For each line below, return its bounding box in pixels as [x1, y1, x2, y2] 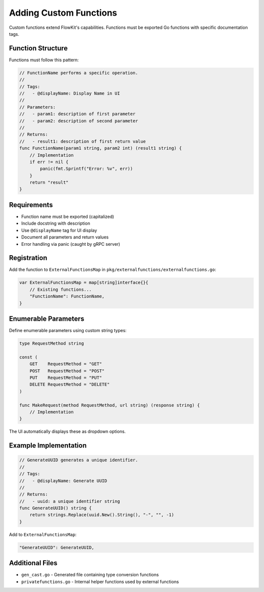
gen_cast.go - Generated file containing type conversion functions [21, 572, 159, 578]
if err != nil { [29, 159, 68, 165]
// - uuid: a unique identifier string [19, 498, 120, 504]
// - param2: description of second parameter [19, 118, 138, 123]
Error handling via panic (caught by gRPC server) [21, 241, 120, 247]
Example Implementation [9, 441, 87, 450]
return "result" [29, 180, 68, 186]
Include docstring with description [21, 220, 90, 226]
